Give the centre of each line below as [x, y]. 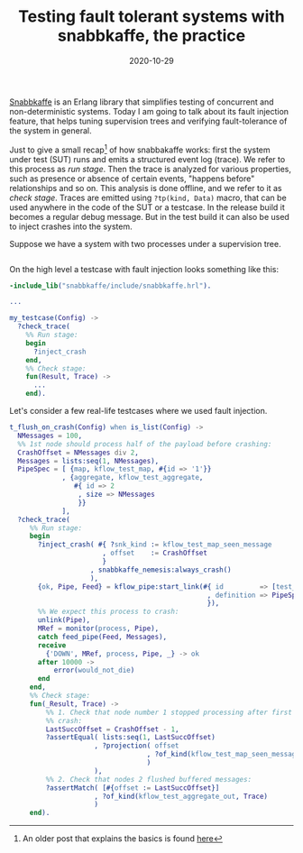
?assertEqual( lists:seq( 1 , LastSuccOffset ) [131, 738]
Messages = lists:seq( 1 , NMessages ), [88, 461]
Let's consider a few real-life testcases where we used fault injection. [138, 411]
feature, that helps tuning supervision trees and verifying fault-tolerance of [148, 121]
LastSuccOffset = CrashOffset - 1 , [112, 729]
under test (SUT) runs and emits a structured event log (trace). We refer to [147, 159]
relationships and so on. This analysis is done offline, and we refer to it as [146, 188]
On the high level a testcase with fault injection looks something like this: [144, 269]
